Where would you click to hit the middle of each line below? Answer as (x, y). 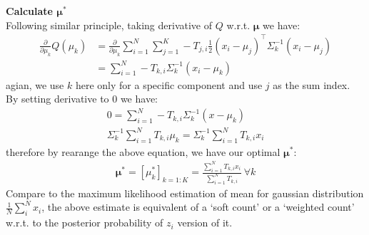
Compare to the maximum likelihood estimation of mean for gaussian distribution (185, 193)
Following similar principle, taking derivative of (109, 25)
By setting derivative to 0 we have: (82, 99)
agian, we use (35, 84)
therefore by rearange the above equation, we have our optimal (143, 151)
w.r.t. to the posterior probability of (85, 223)
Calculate (29, 11)
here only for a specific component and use (169, 84)
